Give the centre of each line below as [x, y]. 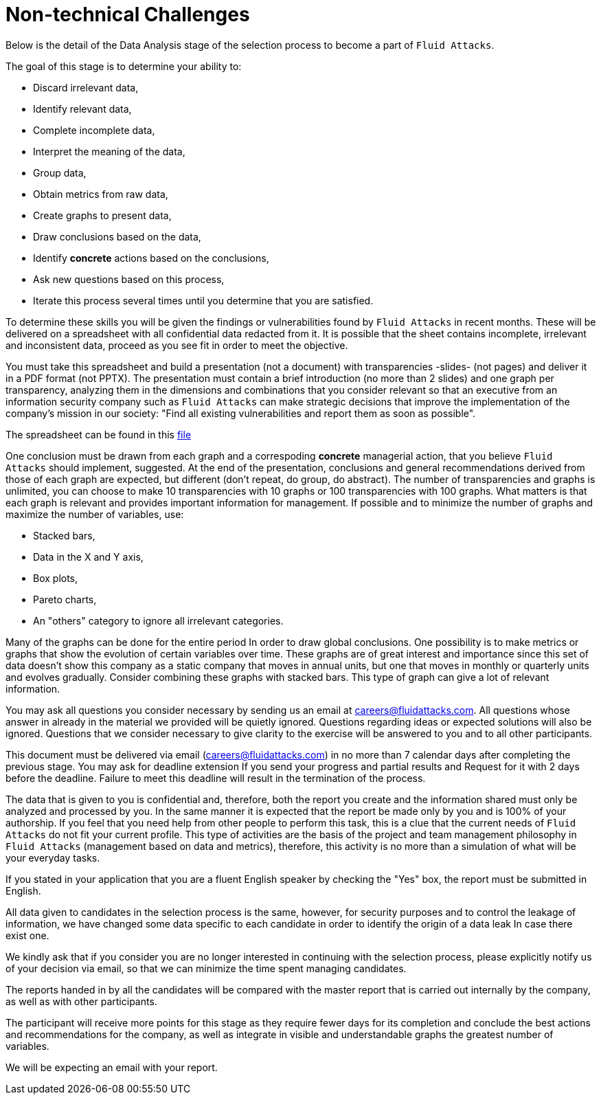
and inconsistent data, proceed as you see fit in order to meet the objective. [177, 345]
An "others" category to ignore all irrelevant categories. [158, 620]
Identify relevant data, [82, 109]
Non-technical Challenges [128, 14]
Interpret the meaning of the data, [109, 151]
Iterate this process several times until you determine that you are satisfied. [203, 300]
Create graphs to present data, [102, 215]
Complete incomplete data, [94, 130]
